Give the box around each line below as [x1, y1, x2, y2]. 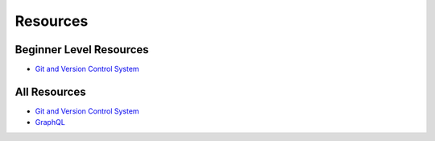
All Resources [14, 85, 86, 98]
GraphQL [35, 118, 66, 127]
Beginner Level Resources [14, 43, 149, 56]
